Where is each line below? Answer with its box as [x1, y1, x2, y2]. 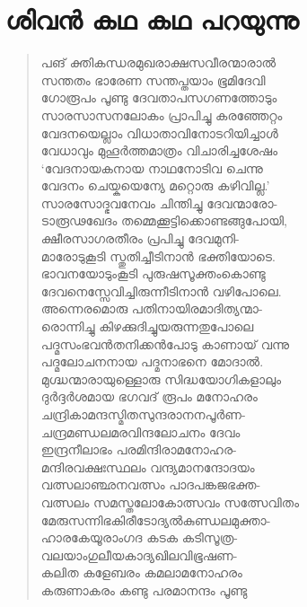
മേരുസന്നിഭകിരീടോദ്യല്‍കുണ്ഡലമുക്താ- [40, 510, 271, 529]
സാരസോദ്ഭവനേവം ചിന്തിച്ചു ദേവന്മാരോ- [40, 193, 278, 212]
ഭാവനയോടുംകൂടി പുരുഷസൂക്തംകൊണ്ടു [40, 264, 266, 283]
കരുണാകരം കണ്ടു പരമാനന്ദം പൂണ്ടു [40, 580, 248, 599]
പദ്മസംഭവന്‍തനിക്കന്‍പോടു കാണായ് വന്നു [40, 334, 290, 353]
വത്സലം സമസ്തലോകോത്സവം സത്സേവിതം [40, 492, 300, 511]
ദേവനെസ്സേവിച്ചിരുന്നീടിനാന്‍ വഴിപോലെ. [40, 281, 282, 300]
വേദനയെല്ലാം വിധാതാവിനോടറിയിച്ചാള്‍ [40, 123, 278, 142]
